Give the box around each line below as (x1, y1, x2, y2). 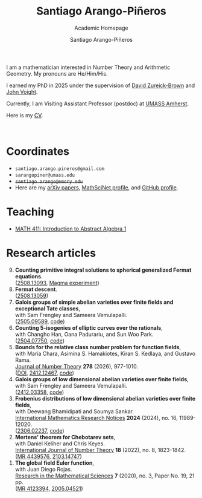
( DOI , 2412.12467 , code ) (14, 369, 74, 376)
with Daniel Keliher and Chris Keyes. (14, 440, 106, 447)
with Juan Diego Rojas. (14, 465, 72, 473)
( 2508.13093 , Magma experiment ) (14, 279, 99, 286)
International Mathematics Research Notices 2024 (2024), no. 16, (14, 414, 178, 421)
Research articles (6, 246, 96, 260)
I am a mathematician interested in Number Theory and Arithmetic (6, 64, 171, 71)
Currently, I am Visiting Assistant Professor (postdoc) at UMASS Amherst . (6, 100, 189, 107)
